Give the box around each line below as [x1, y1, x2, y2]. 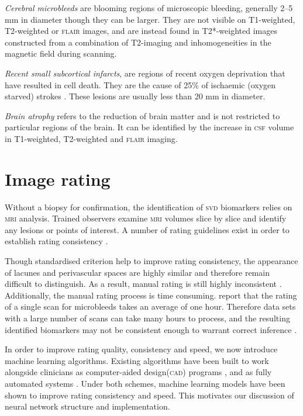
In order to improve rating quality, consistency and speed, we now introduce [5, 343, 278, 355]
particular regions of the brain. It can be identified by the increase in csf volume [5, 121, 294, 133]
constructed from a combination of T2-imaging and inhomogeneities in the [5, 36, 271, 48]
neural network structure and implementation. [5, 400, 170, 412]
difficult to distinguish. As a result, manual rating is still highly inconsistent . [5, 278, 282, 290]
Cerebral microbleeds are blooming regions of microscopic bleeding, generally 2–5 [5, 2, 293, 13]
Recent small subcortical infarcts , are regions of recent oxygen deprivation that [5, 67, 285, 79]
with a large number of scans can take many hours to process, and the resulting [5, 312, 290, 324]
